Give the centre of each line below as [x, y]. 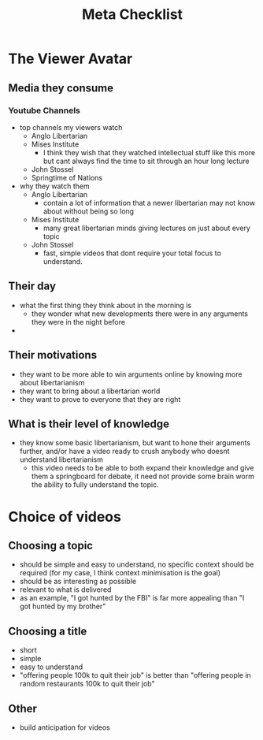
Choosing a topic [50, 545]
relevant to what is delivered [65, 589]
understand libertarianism [61, 459]
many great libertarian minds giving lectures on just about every [146, 228]
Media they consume [61, 88]
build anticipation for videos [65, 727]
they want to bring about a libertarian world [90, 391]
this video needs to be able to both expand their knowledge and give [143, 468]
